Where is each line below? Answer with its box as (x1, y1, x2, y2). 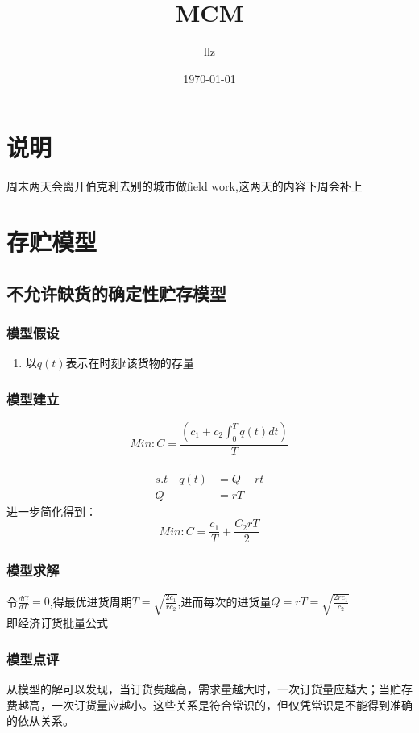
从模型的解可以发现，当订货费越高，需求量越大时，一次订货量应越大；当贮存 (6, 680, 413, 697)
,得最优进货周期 (49, 593, 132, 609)
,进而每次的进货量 (177, 593, 272, 609)
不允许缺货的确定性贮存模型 (6, 280, 226, 305)
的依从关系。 (6, 712, 74, 729)
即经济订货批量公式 (6, 614, 108, 631)
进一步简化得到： (6, 502, 97, 519)
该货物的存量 (126, 354, 194, 371)
